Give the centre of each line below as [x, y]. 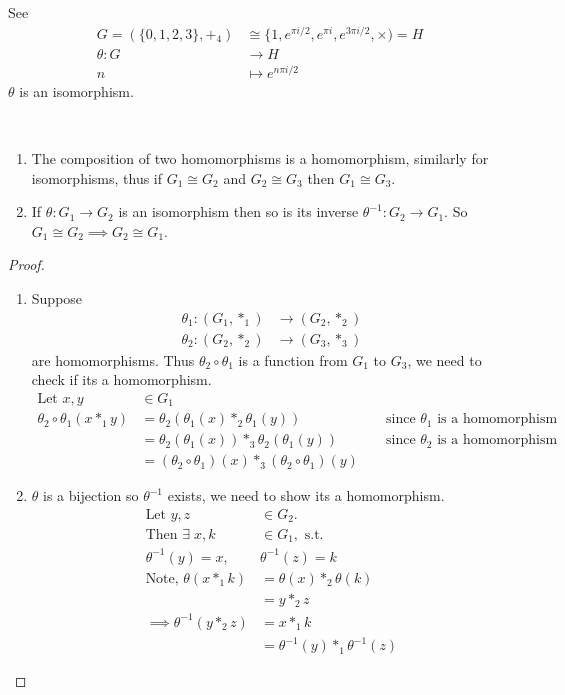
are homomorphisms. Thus [113, 359]
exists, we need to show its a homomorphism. [306, 495]
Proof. [26, 264]
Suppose [57, 298]
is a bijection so [91, 495]
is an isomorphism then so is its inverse [238, 211]
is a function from [293, 359]
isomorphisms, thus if [97, 177]
